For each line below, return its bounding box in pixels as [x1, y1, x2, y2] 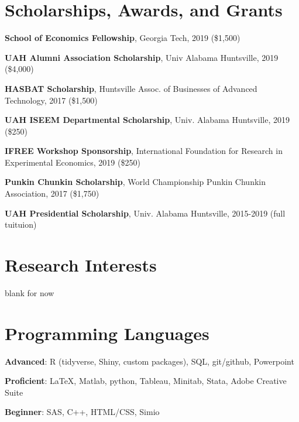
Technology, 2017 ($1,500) [5, 94, 98, 106]
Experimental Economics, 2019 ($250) [5, 156, 140, 168]
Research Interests [5, 253, 157, 277]
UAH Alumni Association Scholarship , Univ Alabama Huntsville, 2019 [5, 51, 279, 63]
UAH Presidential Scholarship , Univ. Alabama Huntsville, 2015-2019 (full [5, 207, 286, 219]
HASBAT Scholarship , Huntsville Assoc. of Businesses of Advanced [5, 82, 257, 94]
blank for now [5, 286, 54, 299]
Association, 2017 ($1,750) [5, 187, 99, 200]
